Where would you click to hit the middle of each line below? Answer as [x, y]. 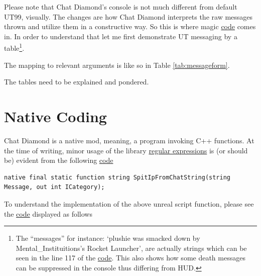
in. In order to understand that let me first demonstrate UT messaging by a [121, 36]
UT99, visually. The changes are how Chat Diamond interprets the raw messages [128, 16]
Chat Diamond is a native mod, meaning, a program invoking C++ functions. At [129, 140]
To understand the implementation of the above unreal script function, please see [129, 203]
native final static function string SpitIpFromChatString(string [117, 177]
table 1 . [14, 47]
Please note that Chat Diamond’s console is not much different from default [121, 7]
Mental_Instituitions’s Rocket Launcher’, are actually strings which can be [131, 248]
